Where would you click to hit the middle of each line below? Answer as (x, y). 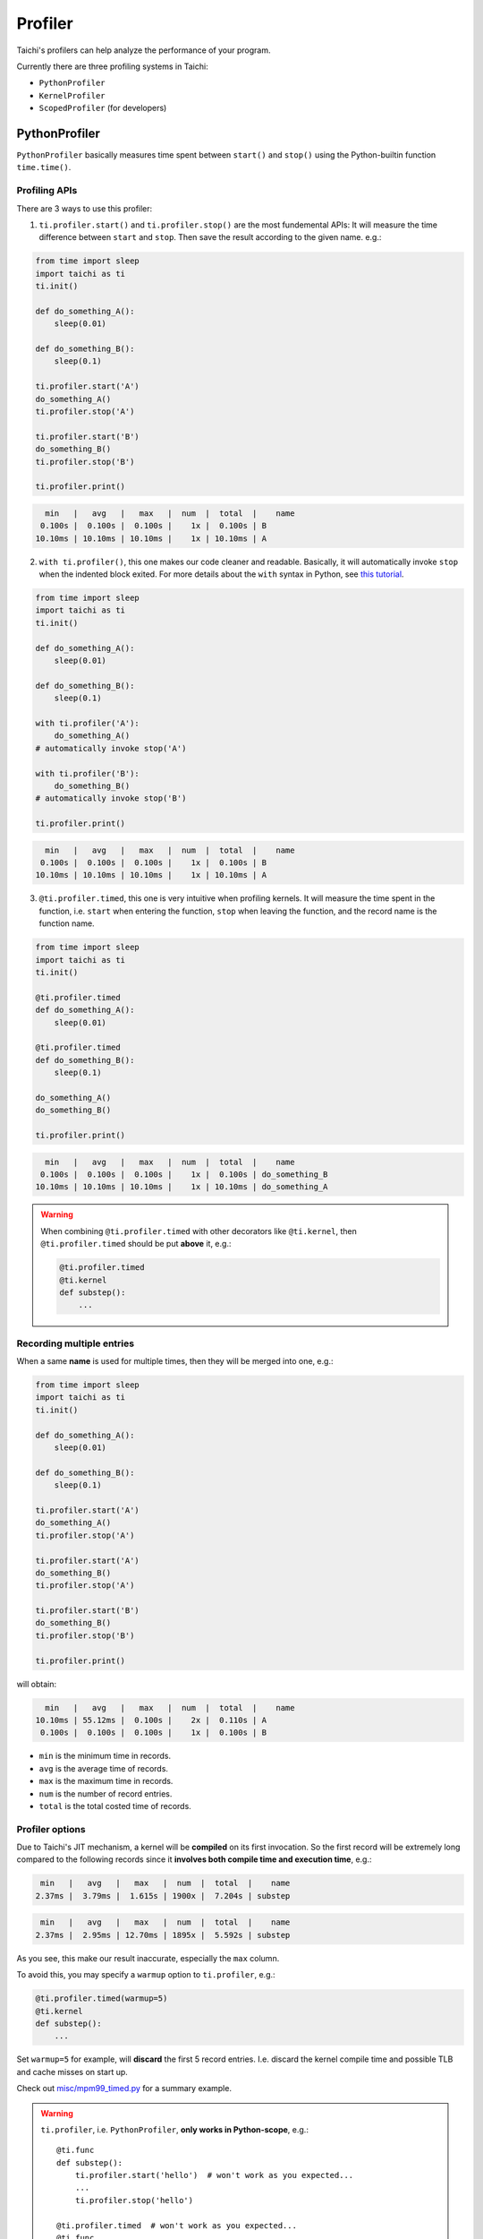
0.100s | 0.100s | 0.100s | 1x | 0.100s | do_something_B (184, 1175)
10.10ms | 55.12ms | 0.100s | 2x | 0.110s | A (151, 1720)
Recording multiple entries (75, 1343)
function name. (67, 923)
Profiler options (51, 1829)
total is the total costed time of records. (115, 1806)
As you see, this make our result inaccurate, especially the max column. (148, 1958)
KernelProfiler (72, 95)
